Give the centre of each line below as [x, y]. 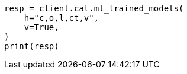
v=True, [41, 27]
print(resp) [32, 46]
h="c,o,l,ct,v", [62, 18]
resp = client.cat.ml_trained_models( [94, 8]
